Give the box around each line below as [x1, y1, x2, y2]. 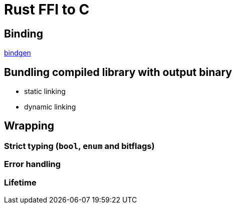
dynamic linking [24, 102, 76, 111]
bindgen [4, 48, 31, 57]
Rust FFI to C [4, 1, 90, 18]
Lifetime [4, 177, 37, 187]
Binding [4, 27, 43, 40]
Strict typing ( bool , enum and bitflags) [4, 140, 155, 151]
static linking [24, 87, 66, 96]
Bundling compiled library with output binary [4, 65, 232, 78]
